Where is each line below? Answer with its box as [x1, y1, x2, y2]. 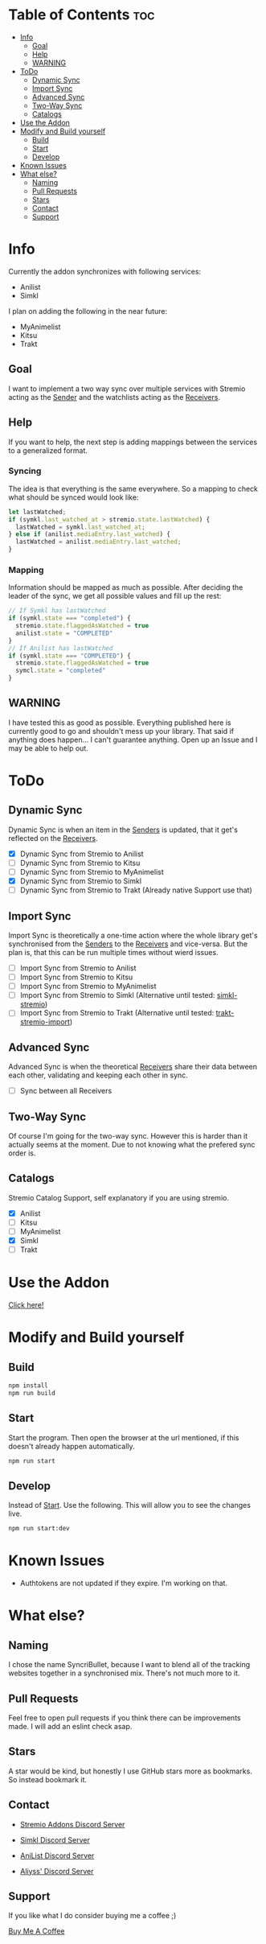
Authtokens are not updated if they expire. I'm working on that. [19, 1579, 227, 1588]
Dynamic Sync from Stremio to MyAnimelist [19, 867, 165, 877]
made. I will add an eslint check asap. [8, 1721, 133, 1731]
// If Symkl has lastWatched [8, 607, 106, 615]
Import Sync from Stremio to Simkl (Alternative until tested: [19, 991, 215, 1000]
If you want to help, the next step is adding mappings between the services [8, 437, 258, 447]
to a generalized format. [8, 445, 88, 455]
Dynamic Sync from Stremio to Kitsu [19, 858, 141, 867]
